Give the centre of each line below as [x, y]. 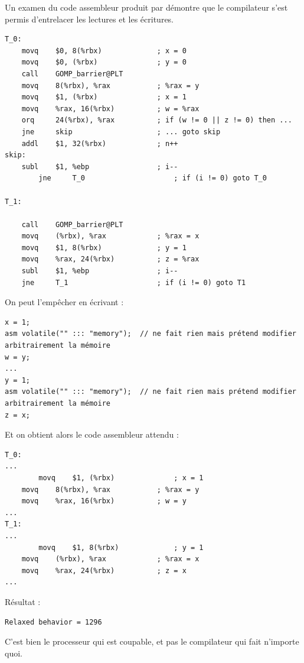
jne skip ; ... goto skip [121, 132]
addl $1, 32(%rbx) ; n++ [100, 143]
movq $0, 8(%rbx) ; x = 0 [104, 51]
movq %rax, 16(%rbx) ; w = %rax [110, 109]
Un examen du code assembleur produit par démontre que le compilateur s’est [146, 7]
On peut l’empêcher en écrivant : [64, 302]
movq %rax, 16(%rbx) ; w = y [104, 501]
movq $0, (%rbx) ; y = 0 [104, 62]
